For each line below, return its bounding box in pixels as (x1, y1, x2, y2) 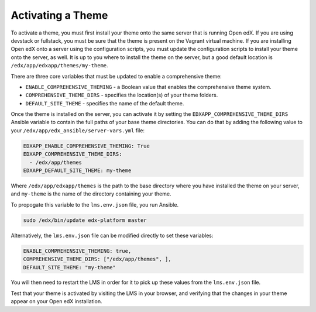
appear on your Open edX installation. (11, 298, 102, 305)
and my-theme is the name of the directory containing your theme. (11, 190, 171, 197)
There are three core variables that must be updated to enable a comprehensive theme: (11, 73, 222, 80)
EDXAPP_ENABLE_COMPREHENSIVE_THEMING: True (23, 142, 150, 149)
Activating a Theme (11, 9, 108, 22)
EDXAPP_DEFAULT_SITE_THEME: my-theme (23, 167, 132, 174)
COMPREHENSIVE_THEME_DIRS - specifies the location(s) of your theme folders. (25, 91, 218, 99)
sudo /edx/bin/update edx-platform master (23, 217, 147, 224)
